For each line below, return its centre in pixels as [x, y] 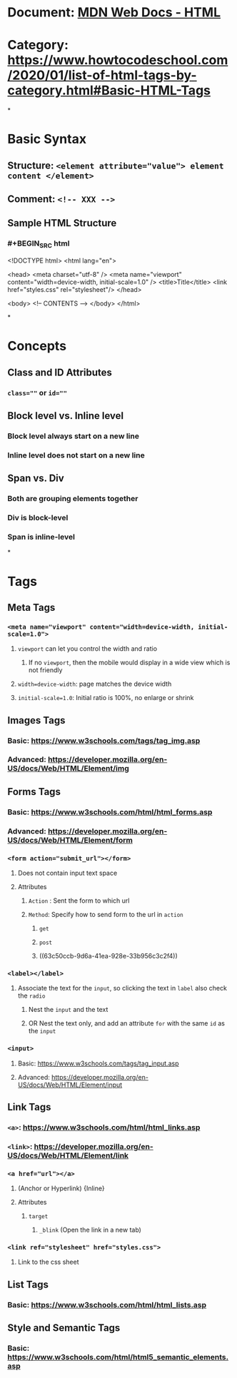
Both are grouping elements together [73, 499]
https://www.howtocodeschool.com [118, 60]
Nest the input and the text [68, 1010]
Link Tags [29, 1107]
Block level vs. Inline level [66, 416]
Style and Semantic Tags [64, 1328]
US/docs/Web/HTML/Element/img [69, 769]
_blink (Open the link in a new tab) [90, 1230]
